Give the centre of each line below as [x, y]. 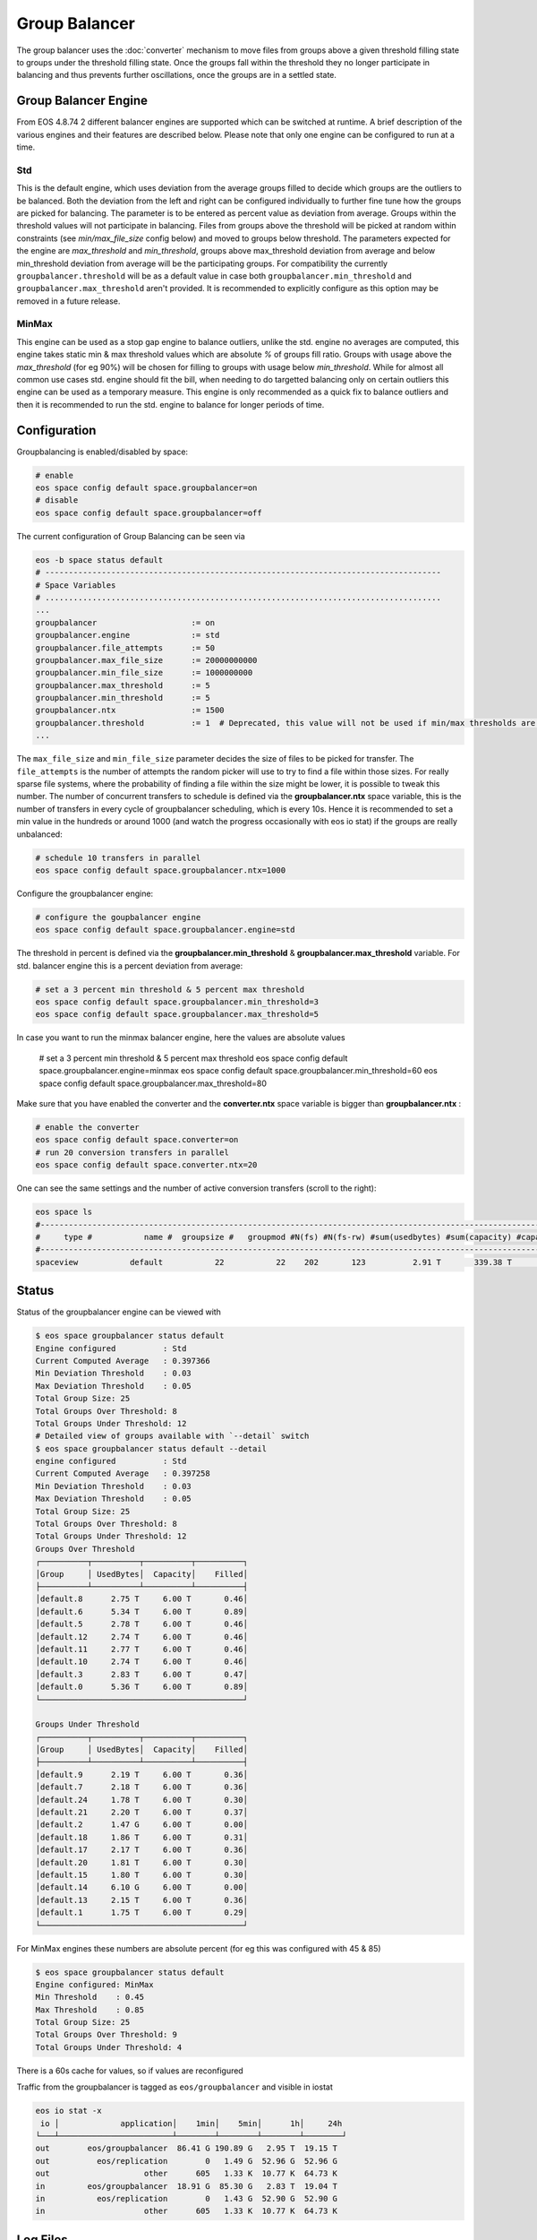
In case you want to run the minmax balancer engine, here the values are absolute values [181, 1038]
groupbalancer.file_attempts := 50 [125, 648]
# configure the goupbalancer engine [118, 917]
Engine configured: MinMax [94, 1984]
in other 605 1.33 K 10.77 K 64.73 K [187, 2211]
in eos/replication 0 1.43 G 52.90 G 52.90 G [187, 2198]
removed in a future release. [68, 301]
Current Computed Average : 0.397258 [123, 1473]
